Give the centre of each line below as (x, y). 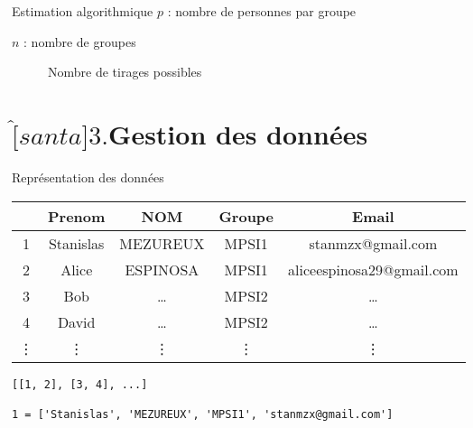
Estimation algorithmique (83, 11)
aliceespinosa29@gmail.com (373, 269)
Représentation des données (88, 177)
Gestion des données (238, 133)
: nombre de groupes (80, 41)
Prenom (77, 216)
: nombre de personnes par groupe (262, 11)
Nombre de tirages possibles (125, 72)
